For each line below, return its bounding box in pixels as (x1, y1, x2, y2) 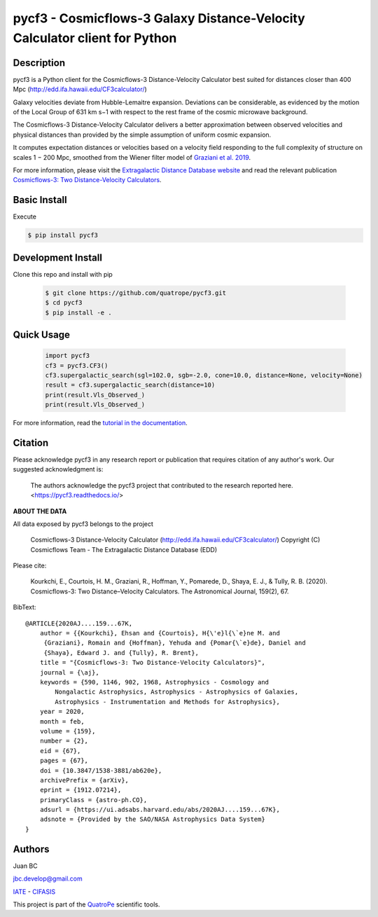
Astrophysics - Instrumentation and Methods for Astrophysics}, (55, 698, 280, 705)
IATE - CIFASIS (13, 887, 56, 896)
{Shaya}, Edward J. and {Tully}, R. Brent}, (43, 649, 199, 656)
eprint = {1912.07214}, (39, 786, 122, 794)
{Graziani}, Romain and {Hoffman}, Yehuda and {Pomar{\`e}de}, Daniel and (43, 639, 306, 647)
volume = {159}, (39, 727, 96, 735)
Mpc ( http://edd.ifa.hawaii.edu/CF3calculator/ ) (13, 85, 147, 94)
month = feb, (39, 717, 85, 725)
